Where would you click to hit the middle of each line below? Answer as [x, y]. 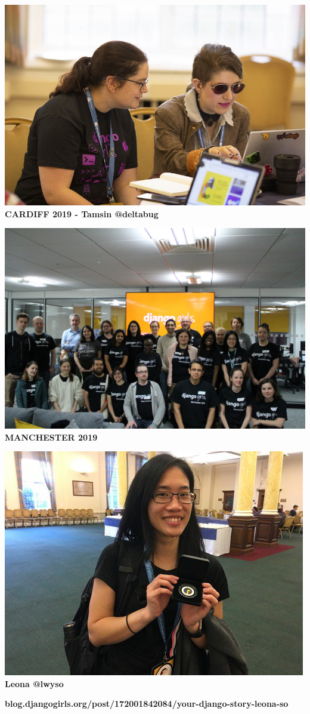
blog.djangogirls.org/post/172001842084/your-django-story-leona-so [147, 704]
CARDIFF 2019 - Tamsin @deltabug [82, 213]
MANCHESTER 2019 [51, 437]
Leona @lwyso [34, 683]
